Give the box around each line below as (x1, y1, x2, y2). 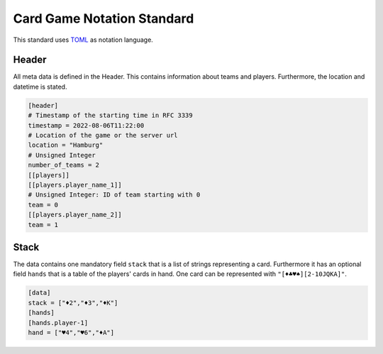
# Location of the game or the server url (28, 131, 178, 139)
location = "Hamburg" (28, 141, 104, 149)
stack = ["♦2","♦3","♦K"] (28, 299, 118, 306)
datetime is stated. (13, 82, 67, 91)
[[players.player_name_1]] (28, 181, 122, 189)
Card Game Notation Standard (13, 11, 194, 26)
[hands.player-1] (28, 319, 89, 326)
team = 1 (28, 221, 59, 228)
